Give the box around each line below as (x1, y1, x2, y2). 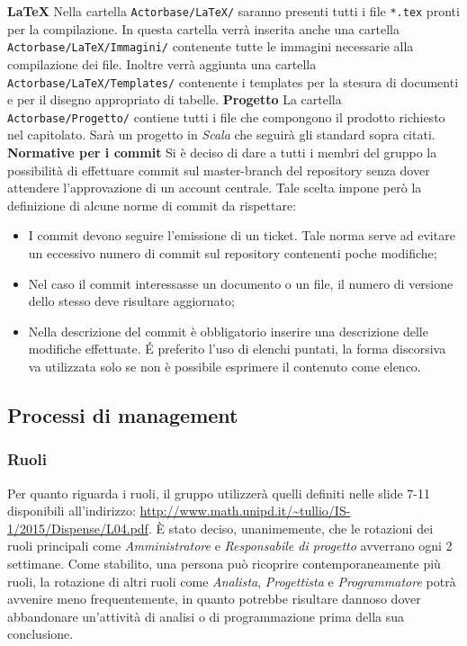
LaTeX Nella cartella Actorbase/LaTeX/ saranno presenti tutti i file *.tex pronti (7, 2, 460, 20)
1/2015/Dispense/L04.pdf (7, 518, 148, 537)
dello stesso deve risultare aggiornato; (28, 292, 235, 310)
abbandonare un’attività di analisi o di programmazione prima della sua (7, 606, 404, 625)
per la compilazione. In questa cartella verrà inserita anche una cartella (7, 19, 400, 38)
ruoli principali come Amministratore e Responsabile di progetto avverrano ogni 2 (7, 536, 453, 555)
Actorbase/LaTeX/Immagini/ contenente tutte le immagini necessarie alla (7, 37, 414, 56)
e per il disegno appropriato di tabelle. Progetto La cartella (7, 90, 342, 109)
